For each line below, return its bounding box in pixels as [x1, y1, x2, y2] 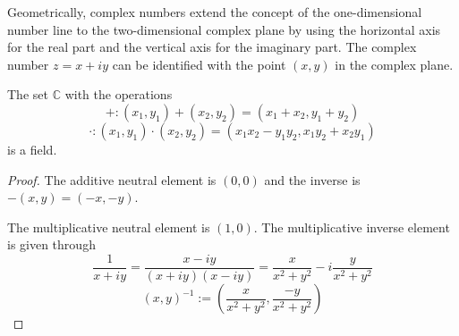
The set [7, 85, 48, 104]
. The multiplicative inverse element [253, 217, 450, 236]
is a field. [7, 139, 57, 158]
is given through [7, 235, 96, 254]
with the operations [64, 85, 173, 104]
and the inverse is [264, 170, 361, 189]
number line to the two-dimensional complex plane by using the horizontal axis [7, 20, 441, 38]
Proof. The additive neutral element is [7, 170, 217, 189]
